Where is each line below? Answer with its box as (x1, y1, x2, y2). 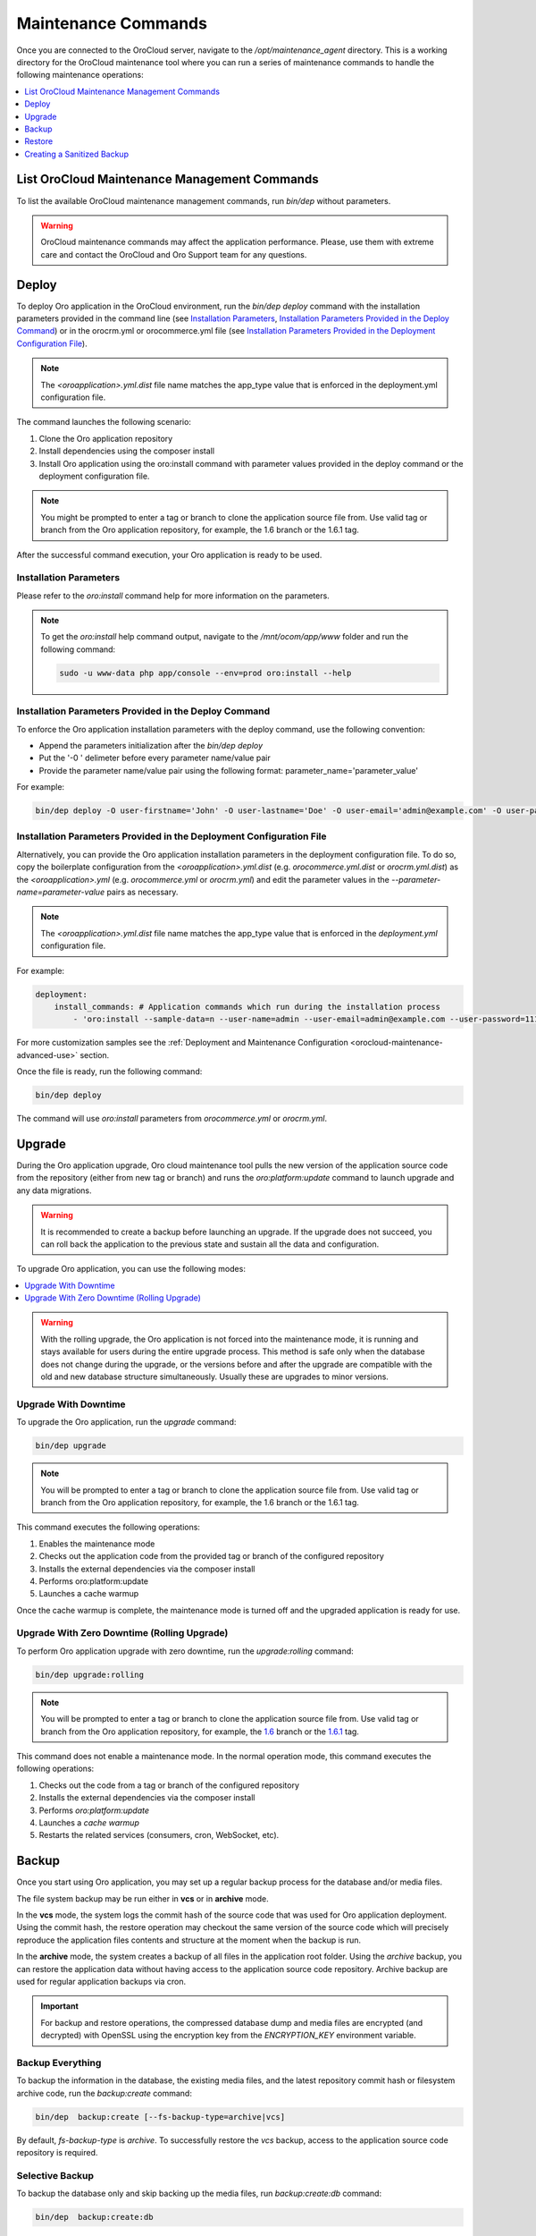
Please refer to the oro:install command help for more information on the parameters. (16, 590, 330, 601)
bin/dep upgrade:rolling (35, 1669, 145, 1680)
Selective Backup (16, 2169, 94, 2181)
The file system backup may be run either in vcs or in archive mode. (16, 1893, 269, 1904)
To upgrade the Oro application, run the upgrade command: (16, 1417, 237, 1427)
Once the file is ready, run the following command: (16, 1066, 203, 1077)
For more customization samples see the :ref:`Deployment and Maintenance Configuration (16, 1038, 348, 1048)
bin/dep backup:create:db (35, 2212, 154, 2223)
